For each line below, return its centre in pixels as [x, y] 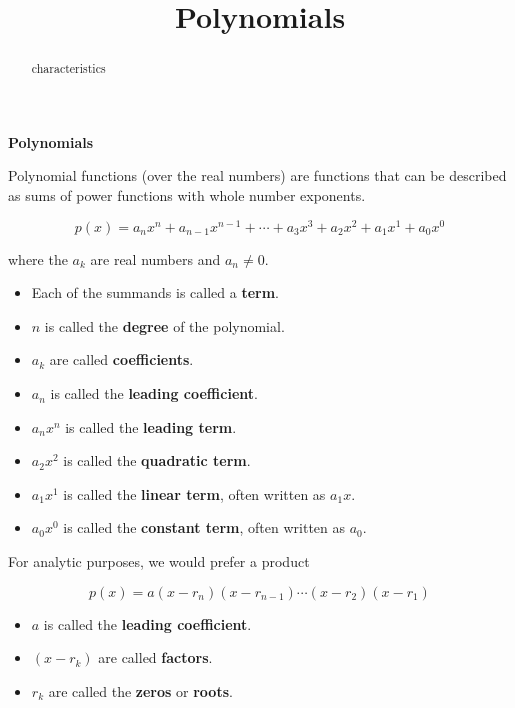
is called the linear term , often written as [194, 493]
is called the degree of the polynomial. [164, 325]
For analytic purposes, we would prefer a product [159, 561]
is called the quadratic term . [157, 460]
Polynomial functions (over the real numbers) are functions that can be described [257, 175]
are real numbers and [155, 258]
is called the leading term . [151, 426]
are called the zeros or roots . [140, 690]
